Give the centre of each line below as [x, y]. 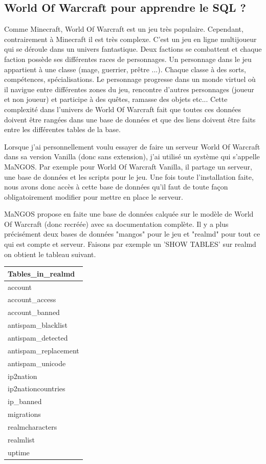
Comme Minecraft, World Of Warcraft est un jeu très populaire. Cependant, [124, 29]
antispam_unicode [37, 363]
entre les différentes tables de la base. [62, 129]
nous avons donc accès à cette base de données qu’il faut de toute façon [116, 187]
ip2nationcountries [37, 388]
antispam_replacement [43, 350]
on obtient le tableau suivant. [50, 254]
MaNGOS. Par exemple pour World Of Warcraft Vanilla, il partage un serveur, [128, 166]
